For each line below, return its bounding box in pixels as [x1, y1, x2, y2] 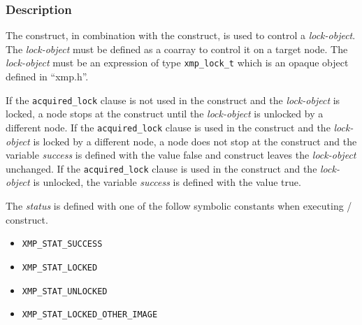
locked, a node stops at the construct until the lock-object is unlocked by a [6, 106, 324, 121]
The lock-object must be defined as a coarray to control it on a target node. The [6, 41, 348, 56]
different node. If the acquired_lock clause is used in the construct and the [6, 120, 331, 134]
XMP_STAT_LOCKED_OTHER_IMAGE [22, 310, 158, 320]
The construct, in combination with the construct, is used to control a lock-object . [6, 28, 356, 43]
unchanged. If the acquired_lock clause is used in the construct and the [6, 161, 317, 175]
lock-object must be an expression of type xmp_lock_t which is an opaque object [6, 55, 349, 70]
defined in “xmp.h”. [6, 69, 89, 84]
